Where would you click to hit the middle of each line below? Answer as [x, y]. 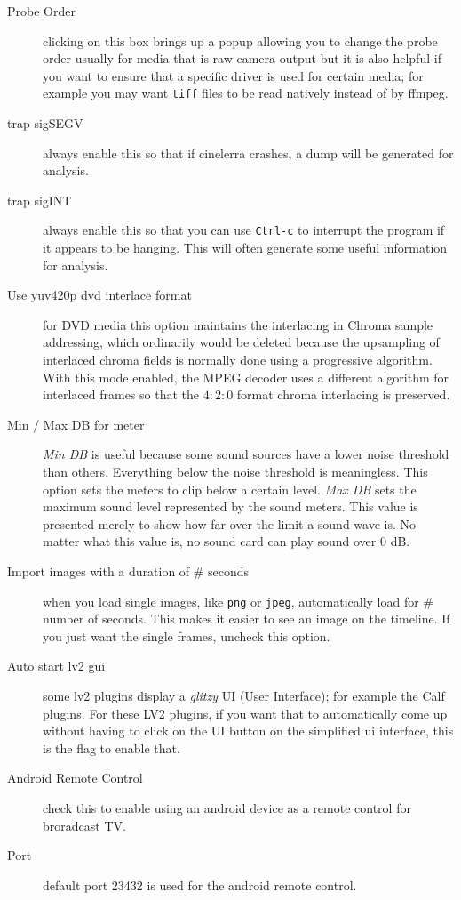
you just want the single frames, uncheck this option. [187, 635]
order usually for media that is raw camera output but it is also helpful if [242, 58]
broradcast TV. [84, 825]
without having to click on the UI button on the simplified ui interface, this [248, 731]
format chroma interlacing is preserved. [343, 394]
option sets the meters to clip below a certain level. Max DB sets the [230, 489]
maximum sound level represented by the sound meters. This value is [230, 506]
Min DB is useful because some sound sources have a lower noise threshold [246, 454]
